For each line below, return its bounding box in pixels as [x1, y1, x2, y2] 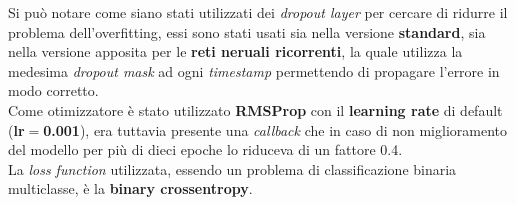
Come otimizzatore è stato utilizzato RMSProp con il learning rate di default [8, 99, 503, 120]
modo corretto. [8, 80, 99, 101]
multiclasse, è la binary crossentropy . [8, 178, 253, 199]
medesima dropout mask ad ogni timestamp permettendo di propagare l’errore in [8, 60, 500, 81]
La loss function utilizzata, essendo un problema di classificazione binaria [8, 158, 457, 179]
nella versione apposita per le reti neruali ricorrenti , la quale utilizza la [8, 41, 463, 62]
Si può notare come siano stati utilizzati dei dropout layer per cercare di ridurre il [8, 2, 508, 22]
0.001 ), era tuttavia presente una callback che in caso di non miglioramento [43, 119, 507, 140]
